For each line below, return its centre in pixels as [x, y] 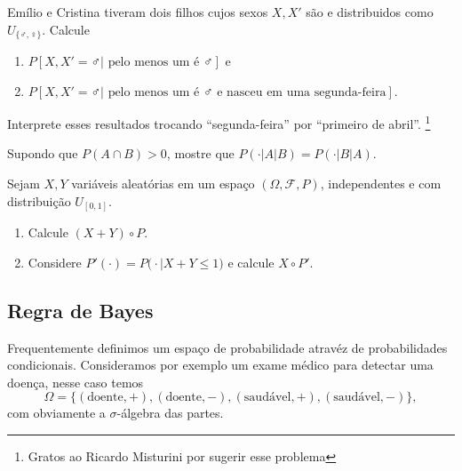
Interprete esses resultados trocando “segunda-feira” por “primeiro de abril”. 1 [219, 122]
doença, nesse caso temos [76, 382]
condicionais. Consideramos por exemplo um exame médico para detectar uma [220, 365]
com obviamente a [56, 413]
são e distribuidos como [370, 12]
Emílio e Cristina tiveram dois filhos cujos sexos [138, 12]
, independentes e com [381, 184]
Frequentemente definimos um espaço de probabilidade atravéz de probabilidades [227, 347]
